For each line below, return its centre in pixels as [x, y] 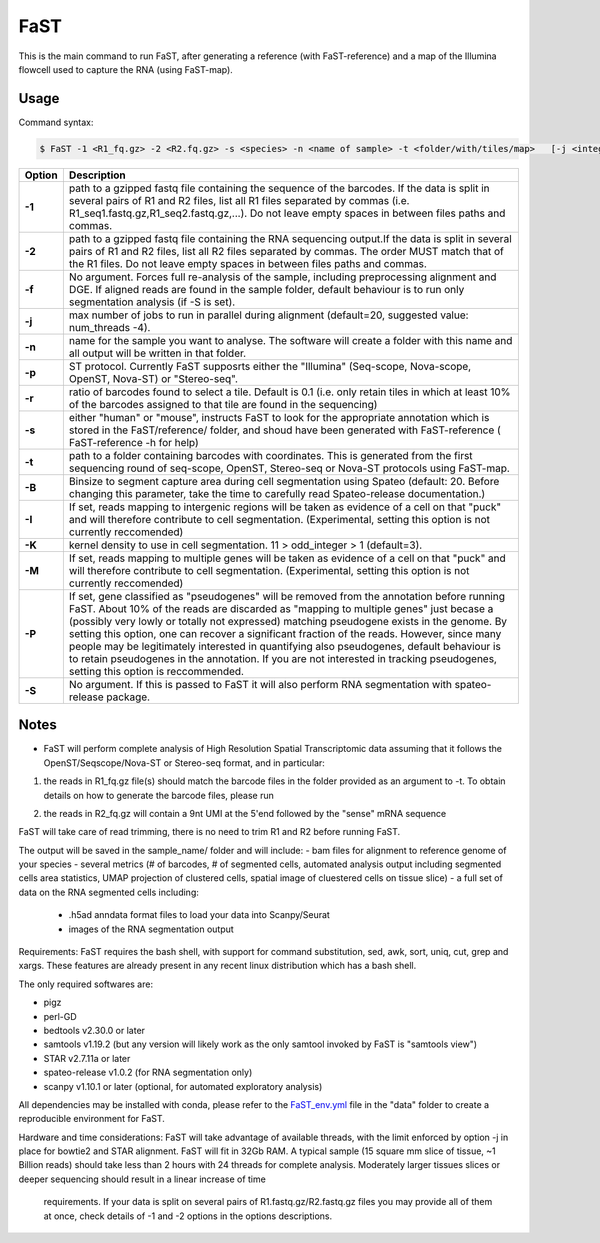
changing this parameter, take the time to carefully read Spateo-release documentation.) [277, 493]
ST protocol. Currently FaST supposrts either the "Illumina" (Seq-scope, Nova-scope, [270, 366]
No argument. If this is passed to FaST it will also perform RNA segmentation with [260, 684]
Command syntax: [56, 122]
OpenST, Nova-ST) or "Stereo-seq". [153, 378]
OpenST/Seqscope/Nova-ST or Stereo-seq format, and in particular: [184, 762]
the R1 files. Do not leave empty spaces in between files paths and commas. [247, 263]
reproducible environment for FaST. [91, 1119]
